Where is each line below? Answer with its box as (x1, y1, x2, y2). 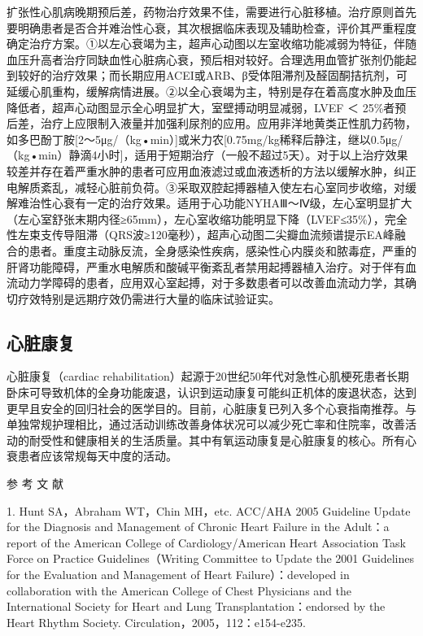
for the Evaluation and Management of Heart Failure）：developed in (7, 566, 350, 583)
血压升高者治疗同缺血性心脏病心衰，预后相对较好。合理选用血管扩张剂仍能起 (7, 50, 416, 68)
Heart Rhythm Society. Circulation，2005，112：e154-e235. (7, 613, 306, 630)
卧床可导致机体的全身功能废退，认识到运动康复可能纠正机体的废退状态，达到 (7, 384, 416, 401)
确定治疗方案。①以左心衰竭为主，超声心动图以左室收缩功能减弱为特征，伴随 (7, 35, 416, 52)
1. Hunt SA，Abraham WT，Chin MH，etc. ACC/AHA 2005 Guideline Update (7, 502, 411, 519)
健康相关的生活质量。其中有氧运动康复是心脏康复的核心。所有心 (74, 431, 416, 448)
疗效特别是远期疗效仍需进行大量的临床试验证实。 (17, 290, 280, 307)
